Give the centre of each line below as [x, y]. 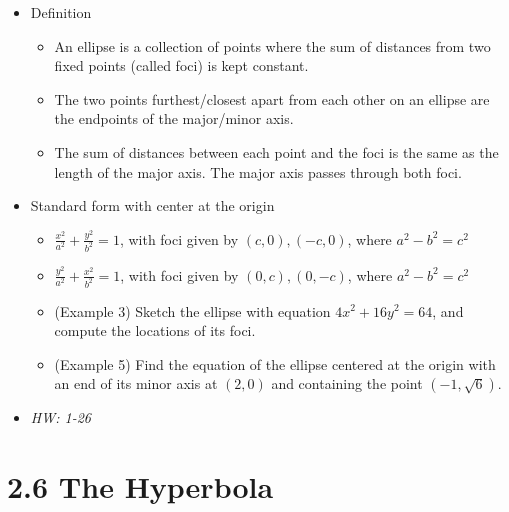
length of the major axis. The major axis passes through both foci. [258, 171]
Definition [61, 12]
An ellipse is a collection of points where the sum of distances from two [272, 45]
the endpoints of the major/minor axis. [174, 118]
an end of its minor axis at [136, 383]
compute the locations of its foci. [155, 330]
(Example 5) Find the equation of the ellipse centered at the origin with [275, 363]
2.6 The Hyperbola [140, 486]
